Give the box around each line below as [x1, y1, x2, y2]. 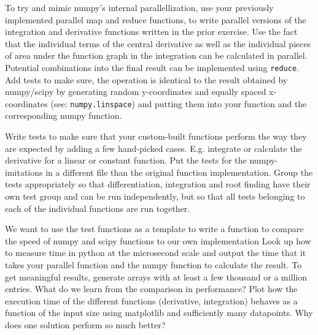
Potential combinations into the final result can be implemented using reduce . [5, 61, 299, 73]
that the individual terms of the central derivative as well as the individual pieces [5, 37, 311, 50]
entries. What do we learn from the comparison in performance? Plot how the [5, 282, 298, 295]
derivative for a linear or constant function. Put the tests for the [5, 154, 247, 167]
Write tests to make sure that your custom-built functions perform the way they [5, 130, 307, 143]
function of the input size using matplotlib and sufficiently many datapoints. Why [5, 306, 313, 319]
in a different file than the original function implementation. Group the [45, 165, 313, 178]
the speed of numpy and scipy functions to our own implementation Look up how [5, 234, 311, 247]
